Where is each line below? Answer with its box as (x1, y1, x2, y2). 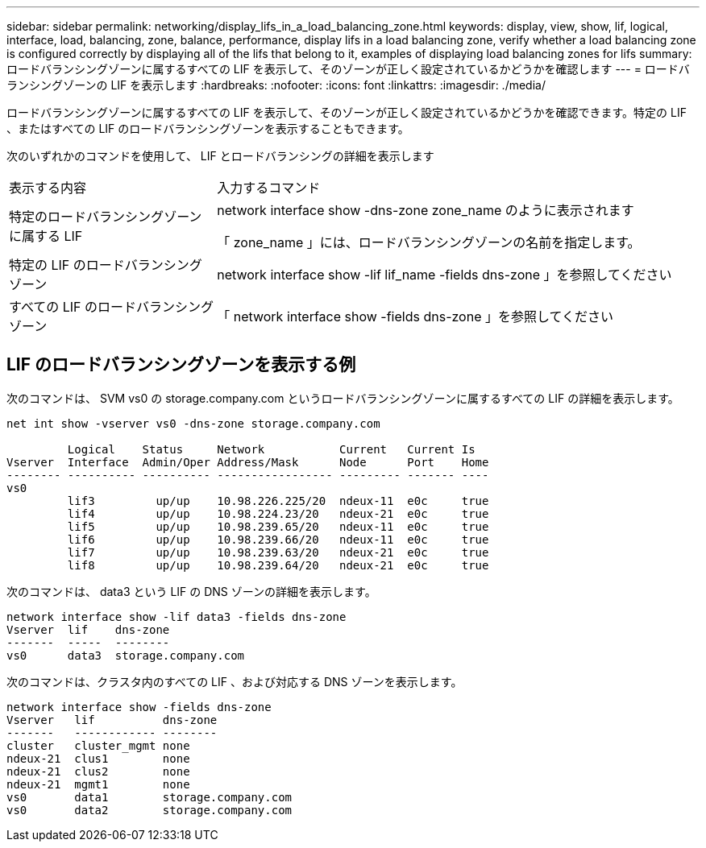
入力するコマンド (217, 180, 321, 196)
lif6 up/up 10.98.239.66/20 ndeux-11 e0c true (67, 532, 489, 546)
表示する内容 (9, 180, 87, 196)
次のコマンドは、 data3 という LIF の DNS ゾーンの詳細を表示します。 (6, 584, 376, 598)
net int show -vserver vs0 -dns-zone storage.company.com (6, 416, 380, 430)
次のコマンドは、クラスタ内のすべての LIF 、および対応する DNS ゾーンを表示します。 (6, 674, 463, 689)
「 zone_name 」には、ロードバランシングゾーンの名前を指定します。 (217, 234, 641, 250)
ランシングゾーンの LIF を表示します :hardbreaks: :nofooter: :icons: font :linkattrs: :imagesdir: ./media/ (6, 78, 546, 92)
